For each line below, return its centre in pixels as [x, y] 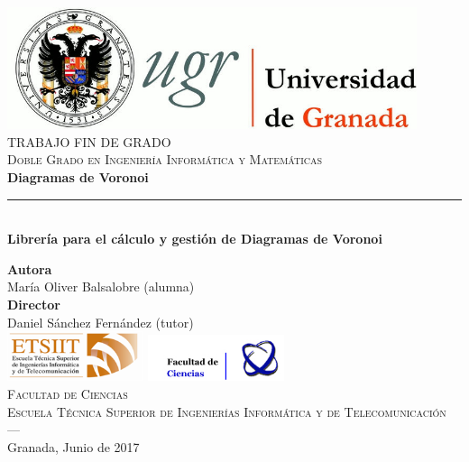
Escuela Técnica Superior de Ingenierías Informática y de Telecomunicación [227, 411]
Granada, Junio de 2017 [74, 446]
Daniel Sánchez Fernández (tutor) [101, 322]
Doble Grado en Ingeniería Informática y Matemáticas [165, 159]
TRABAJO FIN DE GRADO [89, 141]
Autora [30, 268]
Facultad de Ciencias [68, 393]
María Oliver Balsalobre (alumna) [101, 286]
